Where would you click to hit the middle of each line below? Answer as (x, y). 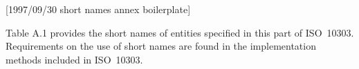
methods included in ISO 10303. (74, 59)
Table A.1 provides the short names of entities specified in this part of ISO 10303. (180, 32)
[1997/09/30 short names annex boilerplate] (98, 9)
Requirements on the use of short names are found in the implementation (161, 46)
